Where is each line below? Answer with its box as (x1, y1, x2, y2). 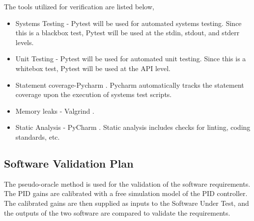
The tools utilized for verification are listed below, (4, 1, 154, 11)
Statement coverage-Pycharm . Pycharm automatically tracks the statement (15, 79, 244, 90)
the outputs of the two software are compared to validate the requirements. (4, 207, 230, 218)
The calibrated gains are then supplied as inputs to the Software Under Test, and (4, 197, 249, 208)
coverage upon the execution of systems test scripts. (15, 89, 172, 99)
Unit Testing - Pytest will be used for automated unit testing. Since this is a (15, 53, 246, 64)
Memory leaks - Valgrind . (15, 105, 94, 116)
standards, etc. (15, 131, 60, 142)
